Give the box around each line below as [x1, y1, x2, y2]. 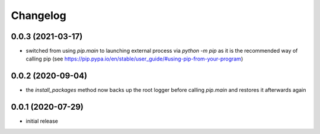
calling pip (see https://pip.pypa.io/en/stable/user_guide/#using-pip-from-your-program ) [25, 55, 243, 62]
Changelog [11, 9, 66, 22]
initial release [25, 117, 59, 125]
